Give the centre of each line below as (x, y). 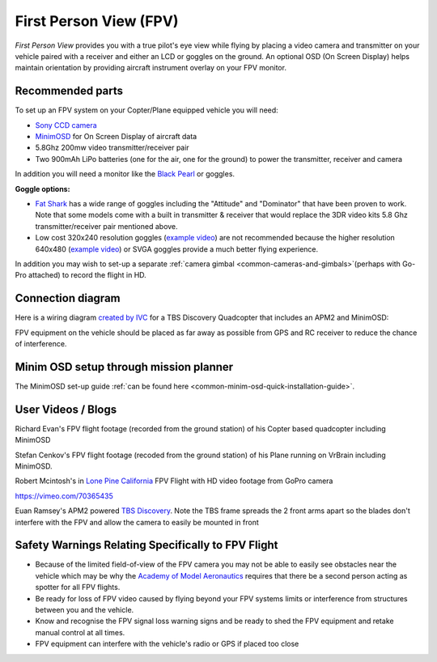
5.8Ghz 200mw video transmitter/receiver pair (112, 148)
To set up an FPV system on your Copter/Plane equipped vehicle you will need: (146, 110)
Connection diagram (68, 298)
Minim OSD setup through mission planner (124, 367)
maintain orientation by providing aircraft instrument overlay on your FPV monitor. (151, 68)
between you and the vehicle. (85, 610)
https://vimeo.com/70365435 (64, 496)
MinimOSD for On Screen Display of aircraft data (116, 137)
